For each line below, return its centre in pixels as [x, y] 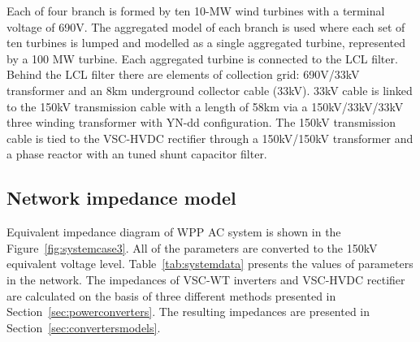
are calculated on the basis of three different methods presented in [171, 295]
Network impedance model [121, 198]
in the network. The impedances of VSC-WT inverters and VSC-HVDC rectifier [206, 279]
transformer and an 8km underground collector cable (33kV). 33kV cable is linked [210, 90]
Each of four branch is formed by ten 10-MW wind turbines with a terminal [196, 11]
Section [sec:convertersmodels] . [84, 327]
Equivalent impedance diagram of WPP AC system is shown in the [174, 232]
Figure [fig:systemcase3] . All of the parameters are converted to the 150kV [192, 247]
